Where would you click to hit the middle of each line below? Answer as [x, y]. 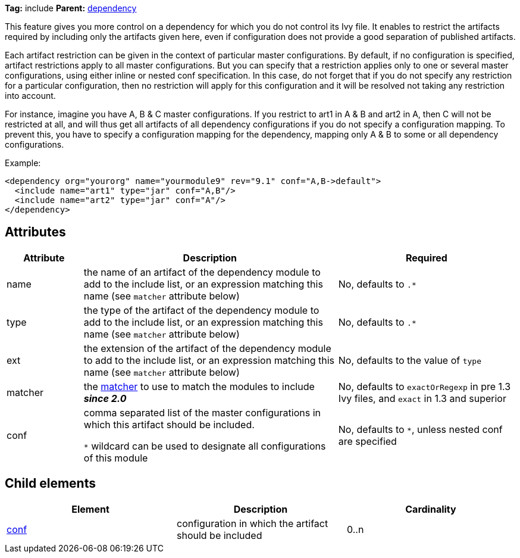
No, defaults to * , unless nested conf [420, 429]
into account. [30, 96]
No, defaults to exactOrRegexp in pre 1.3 [425, 386]
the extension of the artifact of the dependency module [207, 348]
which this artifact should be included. [169, 424]
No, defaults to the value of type [410, 360]
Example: [23, 163]
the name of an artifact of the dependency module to [202, 272]
